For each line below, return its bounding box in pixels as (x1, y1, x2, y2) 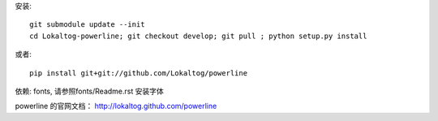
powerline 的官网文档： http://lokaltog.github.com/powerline (15, 102, 217, 111)
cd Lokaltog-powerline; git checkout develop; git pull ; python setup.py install (29, 31, 367, 41)
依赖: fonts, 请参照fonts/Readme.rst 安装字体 (15, 86, 164, 96)
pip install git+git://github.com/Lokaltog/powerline (29, 68, 247, 77)
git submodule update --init (29, 20, 145, 29)
